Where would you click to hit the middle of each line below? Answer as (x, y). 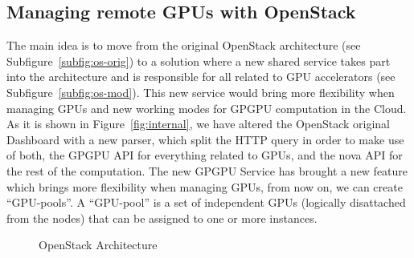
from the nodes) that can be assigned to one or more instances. (162, 218)
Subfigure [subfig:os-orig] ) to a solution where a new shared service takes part (199, 60)
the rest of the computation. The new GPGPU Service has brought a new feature (207, 170)
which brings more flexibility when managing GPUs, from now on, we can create (205, 186)
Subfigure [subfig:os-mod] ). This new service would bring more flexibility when (201, 92)
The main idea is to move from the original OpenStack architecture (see (184, 45)
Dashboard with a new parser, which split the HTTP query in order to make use (205, 139)
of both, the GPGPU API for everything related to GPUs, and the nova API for (205, 155)
